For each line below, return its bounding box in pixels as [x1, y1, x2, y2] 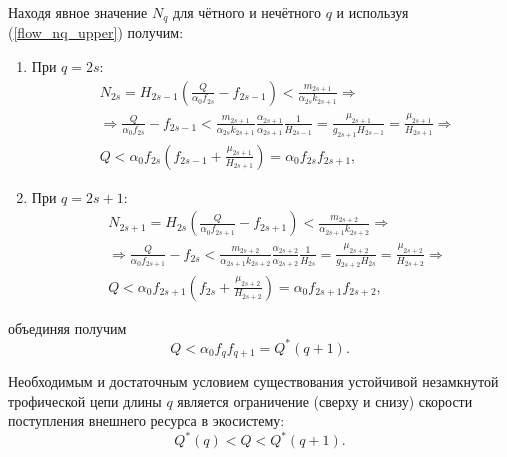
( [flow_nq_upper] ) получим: [8, 22, 184, 43]
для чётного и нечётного [173, 2, 321, 22]
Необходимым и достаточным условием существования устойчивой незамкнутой [8, 371, 499, 392]
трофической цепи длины [8, 390, 162, 411]
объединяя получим [8, 317, 127, 338]
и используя [336, 2, 409, 22]
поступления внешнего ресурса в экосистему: [8, 410, 285, 431]
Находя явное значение [8, 2, 148, 22]
